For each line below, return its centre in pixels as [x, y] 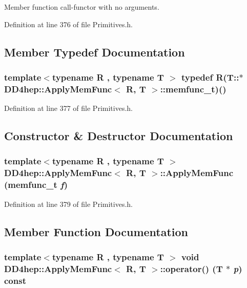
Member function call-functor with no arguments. [82, 7]
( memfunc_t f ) [36, 185]
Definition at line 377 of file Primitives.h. [68, 108]
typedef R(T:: [210, 77]
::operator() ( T [191, 268]
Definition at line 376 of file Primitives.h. [68, 24]
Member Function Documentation [96, 231]
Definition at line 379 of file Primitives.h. [68, 204]
